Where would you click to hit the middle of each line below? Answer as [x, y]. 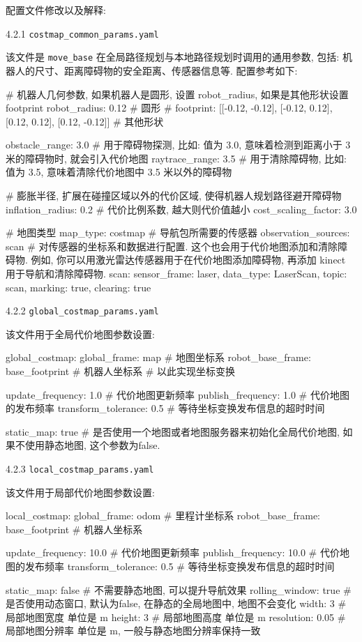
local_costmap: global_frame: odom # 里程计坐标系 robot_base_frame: [163, 515]
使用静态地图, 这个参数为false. [92, 445]
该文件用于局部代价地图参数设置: [80, 492]
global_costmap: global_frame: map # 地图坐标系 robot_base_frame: [158, 357]
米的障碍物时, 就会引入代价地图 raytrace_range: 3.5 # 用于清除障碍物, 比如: [176, 158]
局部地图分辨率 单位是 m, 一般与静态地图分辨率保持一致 [133, 630]
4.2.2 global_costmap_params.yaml [82, 311]
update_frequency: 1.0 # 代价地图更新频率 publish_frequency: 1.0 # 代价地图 [178, 394]
